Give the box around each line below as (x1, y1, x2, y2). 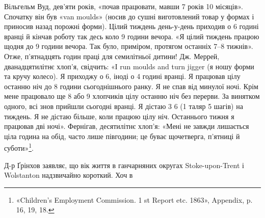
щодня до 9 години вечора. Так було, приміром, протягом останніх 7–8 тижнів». (4, 41, 253, 51)
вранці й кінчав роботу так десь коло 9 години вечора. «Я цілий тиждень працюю (4, 31, 259, 41)
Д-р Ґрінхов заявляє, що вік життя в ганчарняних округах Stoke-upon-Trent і (4, 159, 244, 170)
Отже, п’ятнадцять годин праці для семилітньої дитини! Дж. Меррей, (4, 50, 220, 61)
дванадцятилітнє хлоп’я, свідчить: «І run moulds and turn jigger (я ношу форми (4, 61, 254, 71)
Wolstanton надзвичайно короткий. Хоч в (4, 170, 133, 180)
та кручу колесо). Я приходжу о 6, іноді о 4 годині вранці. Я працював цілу (4, 71, 241, 81)
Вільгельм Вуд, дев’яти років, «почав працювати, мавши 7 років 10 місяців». (4, 1, 243, 11)
